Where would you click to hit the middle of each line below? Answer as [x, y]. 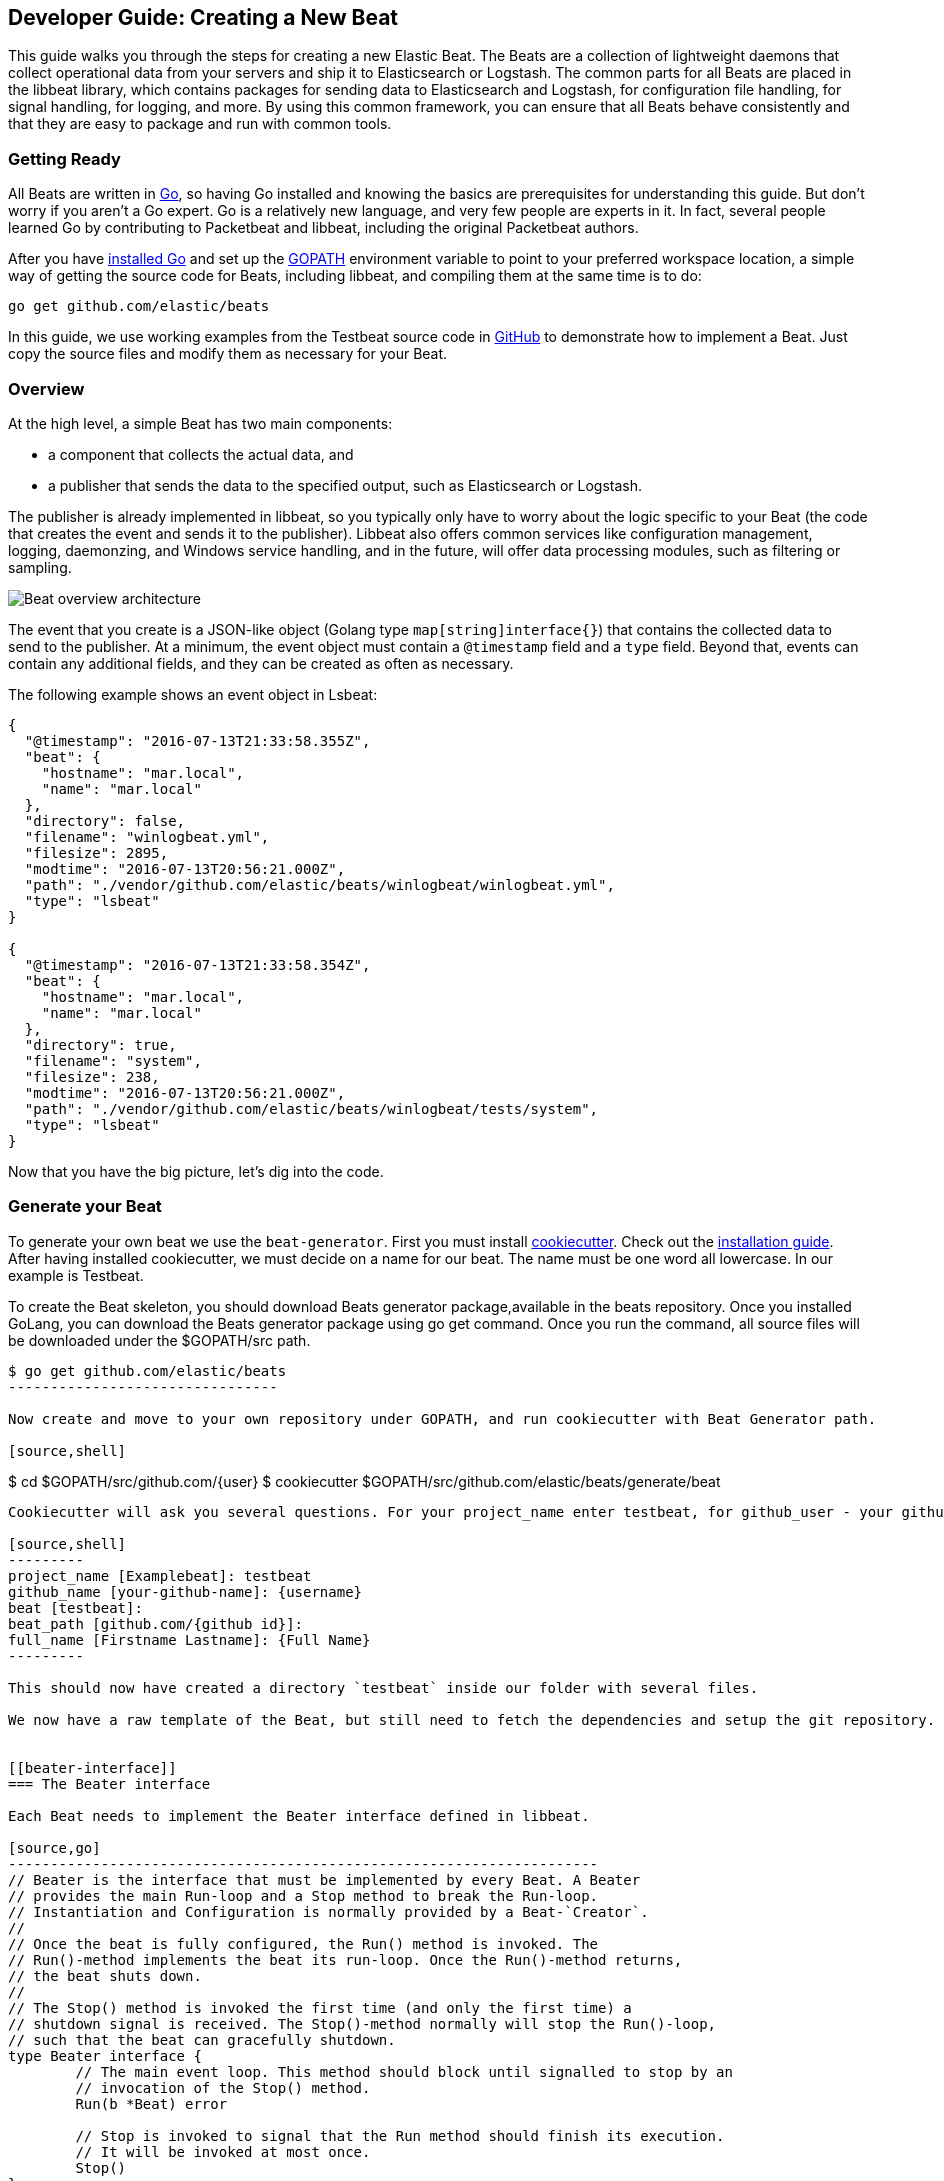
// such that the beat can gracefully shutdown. [202, 2039]
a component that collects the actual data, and [201, 454]
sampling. [40, 567]
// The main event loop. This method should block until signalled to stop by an [404, 2071]
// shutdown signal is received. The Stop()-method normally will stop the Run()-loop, [362, 2023]
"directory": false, [105, 820]
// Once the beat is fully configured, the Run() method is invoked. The [303, 1943]
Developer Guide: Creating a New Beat [203, 17]
